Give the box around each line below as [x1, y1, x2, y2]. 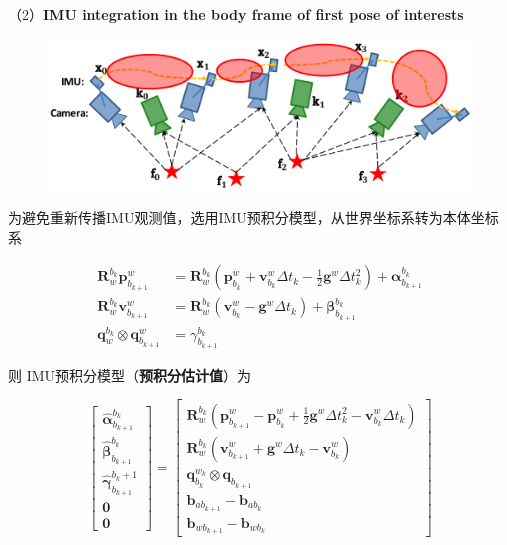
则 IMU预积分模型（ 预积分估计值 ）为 [8, 364, 252, 385]
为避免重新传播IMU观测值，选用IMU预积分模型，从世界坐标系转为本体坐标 [8, 207, 499, 228]
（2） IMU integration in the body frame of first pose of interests [8, 4, 464, 24]
